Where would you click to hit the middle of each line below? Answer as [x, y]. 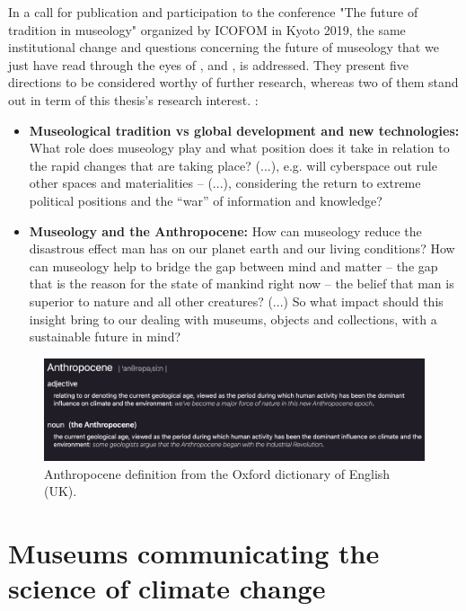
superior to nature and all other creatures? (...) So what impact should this [236, 301]
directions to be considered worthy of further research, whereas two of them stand [233, 82]
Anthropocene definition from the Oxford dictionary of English [217, 473]
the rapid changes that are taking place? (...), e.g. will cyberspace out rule [233, 165]
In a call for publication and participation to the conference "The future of [213, 12]
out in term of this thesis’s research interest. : [133, 99]
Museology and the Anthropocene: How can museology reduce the [225, 230]
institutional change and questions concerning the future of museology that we [224, 47]
